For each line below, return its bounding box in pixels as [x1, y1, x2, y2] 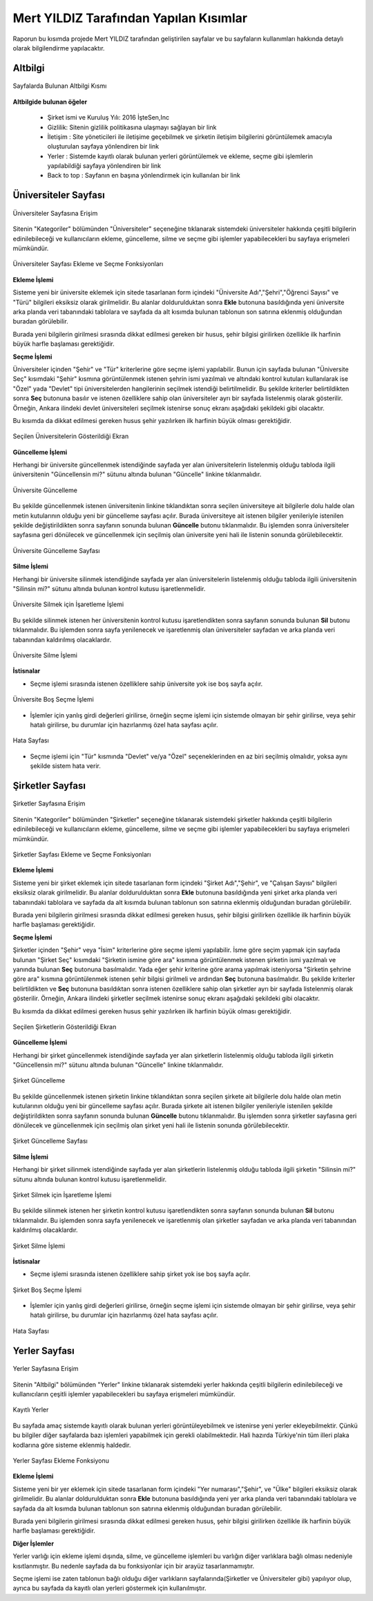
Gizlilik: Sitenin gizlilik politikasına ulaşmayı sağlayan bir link [47, 123, 217, 131]
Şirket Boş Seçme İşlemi [12, 1286, 82, 1294]
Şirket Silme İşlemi [12, 1242, 66, 1250]
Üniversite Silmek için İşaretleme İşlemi [12, 600, 124, 608]
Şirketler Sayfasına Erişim [12, 799, 86, 808]
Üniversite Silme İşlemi [12, 650, 77, 659]
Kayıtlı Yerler [12, 1405, 49, 1414]
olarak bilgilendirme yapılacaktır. [12, 44, 105, 52]
